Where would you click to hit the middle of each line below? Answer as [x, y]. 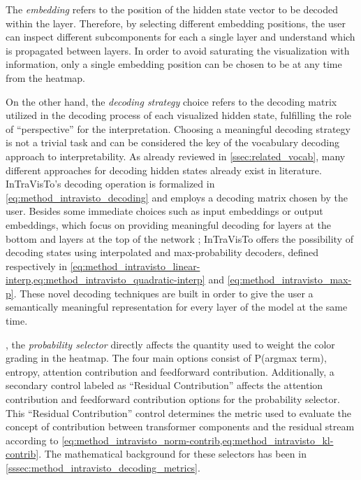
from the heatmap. [45, 77]
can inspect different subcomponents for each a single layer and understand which [180, 37]
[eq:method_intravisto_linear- [135, 266]
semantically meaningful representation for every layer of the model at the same [177, 307]
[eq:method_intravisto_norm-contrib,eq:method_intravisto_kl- [198, 440]
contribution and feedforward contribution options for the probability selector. [173, 399]
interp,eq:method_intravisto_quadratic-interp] [105, 280]
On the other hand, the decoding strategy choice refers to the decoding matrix [171, 101]
